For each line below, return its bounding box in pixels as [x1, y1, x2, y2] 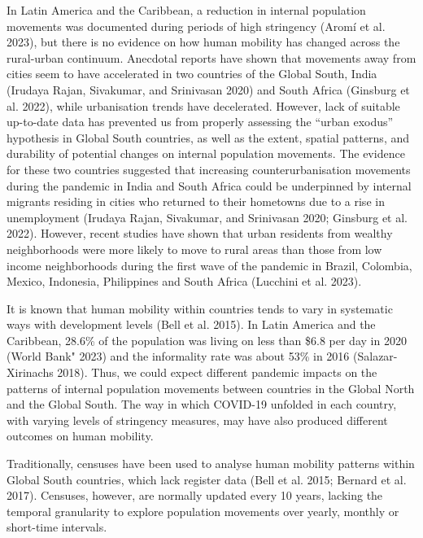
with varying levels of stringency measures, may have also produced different [7, 411, 388, 428]
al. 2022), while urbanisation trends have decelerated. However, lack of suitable [7, 97, 400, 114]
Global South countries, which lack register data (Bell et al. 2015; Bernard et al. [7, 470, 407, 488]
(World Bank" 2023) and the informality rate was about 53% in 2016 [7, 348, 350, 365]
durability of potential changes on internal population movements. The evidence [7, 145, 405, 162]
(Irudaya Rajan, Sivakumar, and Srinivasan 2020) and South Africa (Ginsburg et [7, 81, 410, 98]
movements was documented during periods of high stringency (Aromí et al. [7, 17, 386, 34]
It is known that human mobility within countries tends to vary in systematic [7, 300, 393, 317]
